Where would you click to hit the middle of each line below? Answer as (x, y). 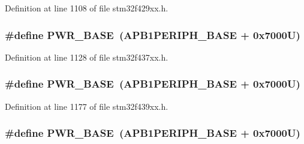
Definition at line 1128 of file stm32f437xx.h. (87, 57)
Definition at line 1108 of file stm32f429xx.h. (87, 8)
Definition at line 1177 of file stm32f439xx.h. (87, 106)
